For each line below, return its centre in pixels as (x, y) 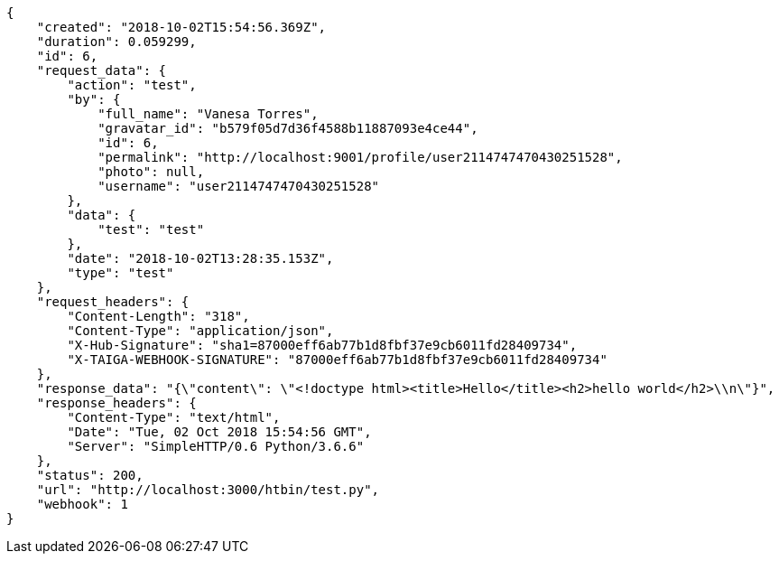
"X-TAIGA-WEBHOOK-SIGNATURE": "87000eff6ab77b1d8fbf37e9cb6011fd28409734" (337, 360)
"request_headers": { (113, 302)
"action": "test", (132, 85)
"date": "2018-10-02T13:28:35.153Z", (200, 258)
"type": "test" (121, 273)
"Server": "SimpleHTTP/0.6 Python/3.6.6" (216, 446)
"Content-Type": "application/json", (200, 331)
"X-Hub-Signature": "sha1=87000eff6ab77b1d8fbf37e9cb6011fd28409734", (322, 345)
